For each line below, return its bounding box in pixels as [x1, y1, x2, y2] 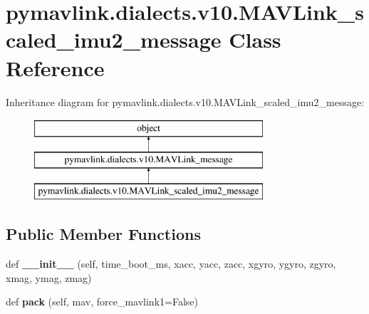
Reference [6, 53, 105, 82]
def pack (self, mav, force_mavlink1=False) [6, 294, 198, 309]
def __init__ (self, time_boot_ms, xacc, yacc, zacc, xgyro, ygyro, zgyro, [6, 256, 336, 271]
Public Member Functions [6, 223, 201, 245]
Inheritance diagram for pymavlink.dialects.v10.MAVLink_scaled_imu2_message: [6, 94, 365, 109]
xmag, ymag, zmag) [6, 270, 92, 285]
